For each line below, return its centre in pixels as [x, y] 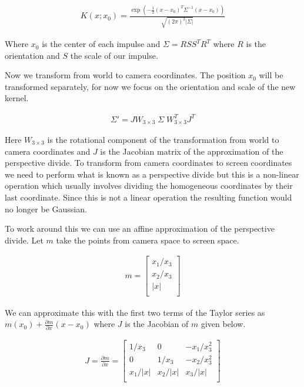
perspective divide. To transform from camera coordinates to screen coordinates [148, 163]
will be [271, 75]
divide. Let [24, 240]
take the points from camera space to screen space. [148, 240]
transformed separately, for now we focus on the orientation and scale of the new [150, 86]
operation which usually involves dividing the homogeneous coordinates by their [149, 186]
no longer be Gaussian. [46, 208]
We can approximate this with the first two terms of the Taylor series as [135, 312]
